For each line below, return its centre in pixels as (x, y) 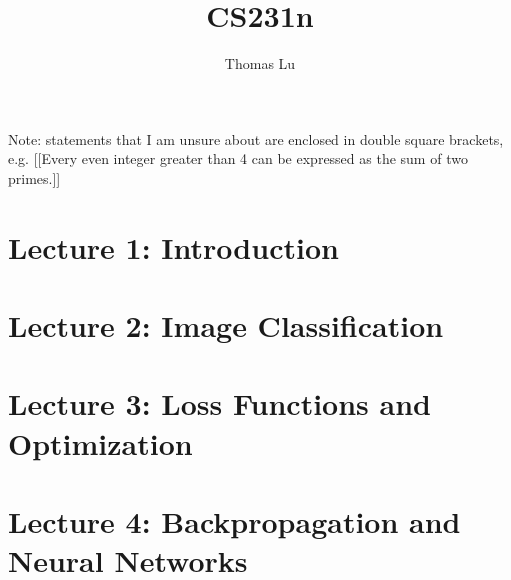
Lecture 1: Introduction (173, 246)
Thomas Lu (260, 63)
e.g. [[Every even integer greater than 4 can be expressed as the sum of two (238, 158)
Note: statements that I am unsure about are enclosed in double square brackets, (256, 138)
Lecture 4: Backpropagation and (234, 521)
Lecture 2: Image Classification (226, 325)
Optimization (100, 442)
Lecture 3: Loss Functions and (219, 403)
